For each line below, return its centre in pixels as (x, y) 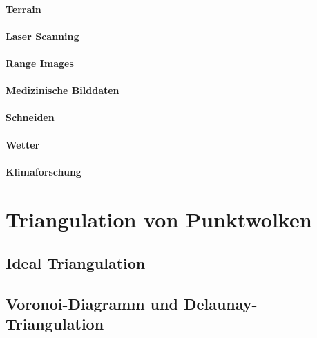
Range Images (40, 63)
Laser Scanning (42, 36)
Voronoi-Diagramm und (92, 303)
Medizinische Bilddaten (63, 90)
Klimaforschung (44, 171)
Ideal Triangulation (76, 263)
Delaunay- (220, 303)
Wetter (23, 144)
